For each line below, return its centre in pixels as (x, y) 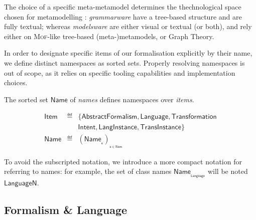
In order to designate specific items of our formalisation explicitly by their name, (128, 53)
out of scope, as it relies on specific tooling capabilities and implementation (120, 72)
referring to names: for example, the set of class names (88, 171)
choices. (16, 82)
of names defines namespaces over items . (132, 99)
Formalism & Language (66, 210)
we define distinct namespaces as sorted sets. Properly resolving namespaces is (124, 62)
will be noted (228, 171)
